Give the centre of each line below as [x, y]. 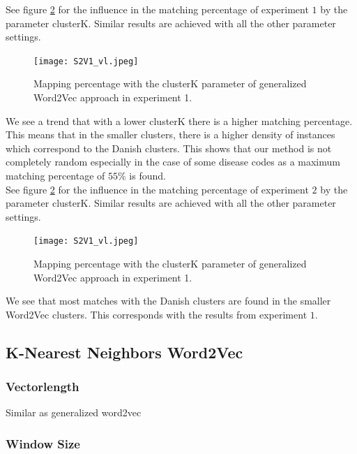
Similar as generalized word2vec [74, 412]
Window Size [43, 443]
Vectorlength [43, 387]
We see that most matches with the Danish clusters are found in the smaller [168, 301]
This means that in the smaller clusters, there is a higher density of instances [170, 134]
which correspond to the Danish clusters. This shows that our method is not [169, 148]
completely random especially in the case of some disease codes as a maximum [173, 162]
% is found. [142, 175]
